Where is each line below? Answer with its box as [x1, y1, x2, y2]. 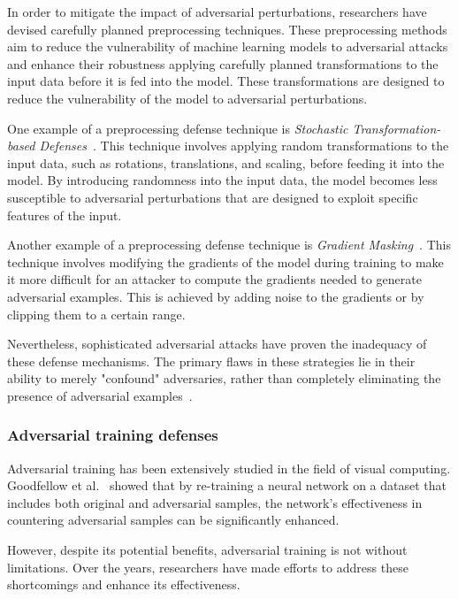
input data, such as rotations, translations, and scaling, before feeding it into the [7, 153, 445, 172]
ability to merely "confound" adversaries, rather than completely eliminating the [7, 369, 441, 388]
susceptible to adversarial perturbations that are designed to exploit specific [7, 188, 418, 206]
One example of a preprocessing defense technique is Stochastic [7, 119, 348, 137]
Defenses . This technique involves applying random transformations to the [39, 136, 449, 155]
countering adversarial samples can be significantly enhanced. [7, 511, 340, 529]
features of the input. [7, 205, 122, 224]
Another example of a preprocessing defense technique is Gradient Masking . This [7, 235, 451, 254]
